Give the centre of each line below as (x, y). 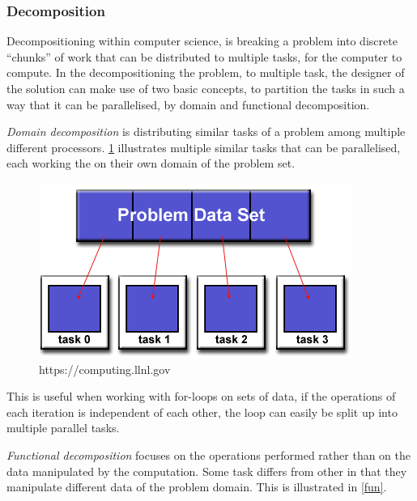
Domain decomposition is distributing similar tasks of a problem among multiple (206, 132)
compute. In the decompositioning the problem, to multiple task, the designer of (206, 72)
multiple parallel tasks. (63, 428)
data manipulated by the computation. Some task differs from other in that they (207, 471)
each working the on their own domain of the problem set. (151, 163)
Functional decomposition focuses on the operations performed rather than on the (209, 454)
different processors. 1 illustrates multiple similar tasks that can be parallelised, (204, 147)
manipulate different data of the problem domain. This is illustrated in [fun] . (197, 487)
